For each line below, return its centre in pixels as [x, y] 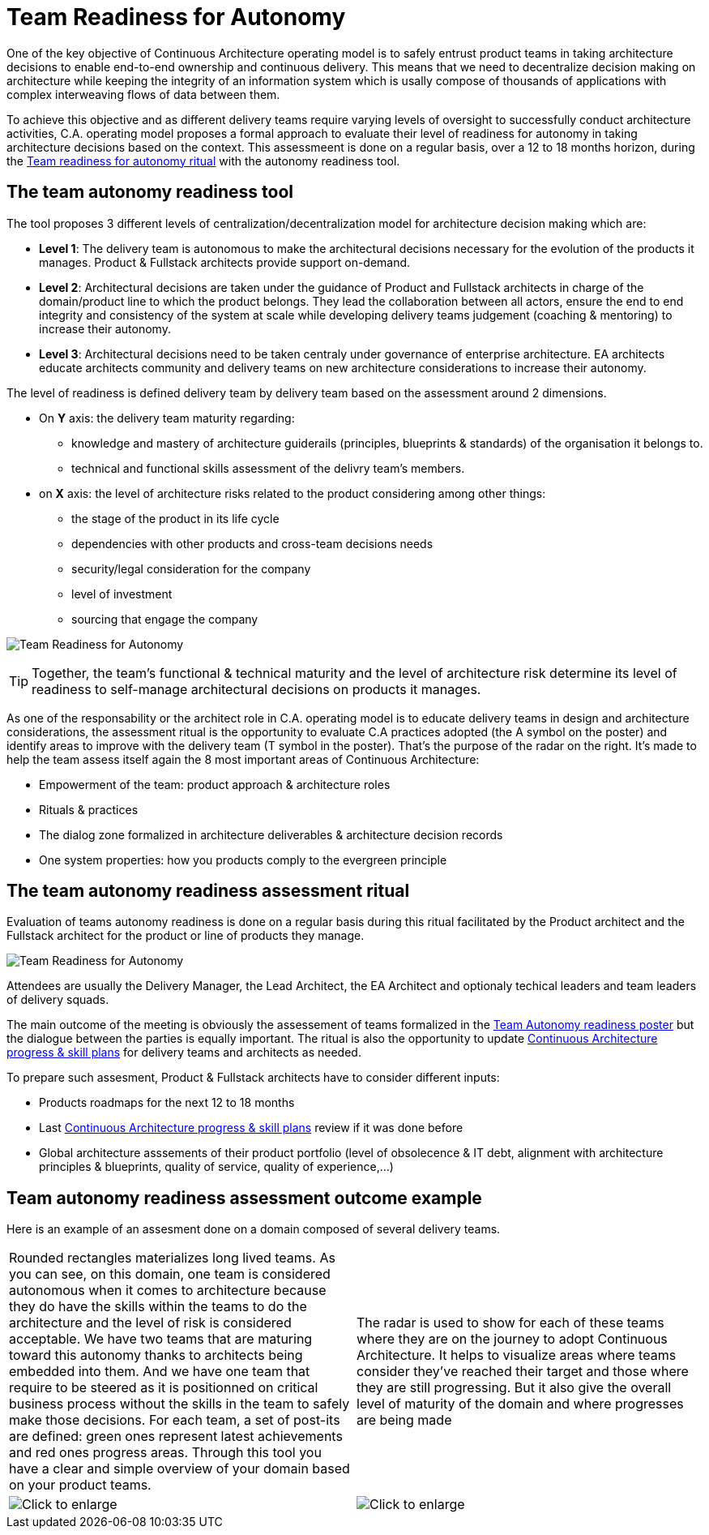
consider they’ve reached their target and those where [523, 1372]
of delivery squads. [58, 1000]
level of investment [122, 594]
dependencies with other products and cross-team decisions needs [252, 543]
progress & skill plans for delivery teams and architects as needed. [184, 1053]
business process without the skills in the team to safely [179, 1404]
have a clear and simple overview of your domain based [179, 1469]
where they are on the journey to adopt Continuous [512, 1339]
